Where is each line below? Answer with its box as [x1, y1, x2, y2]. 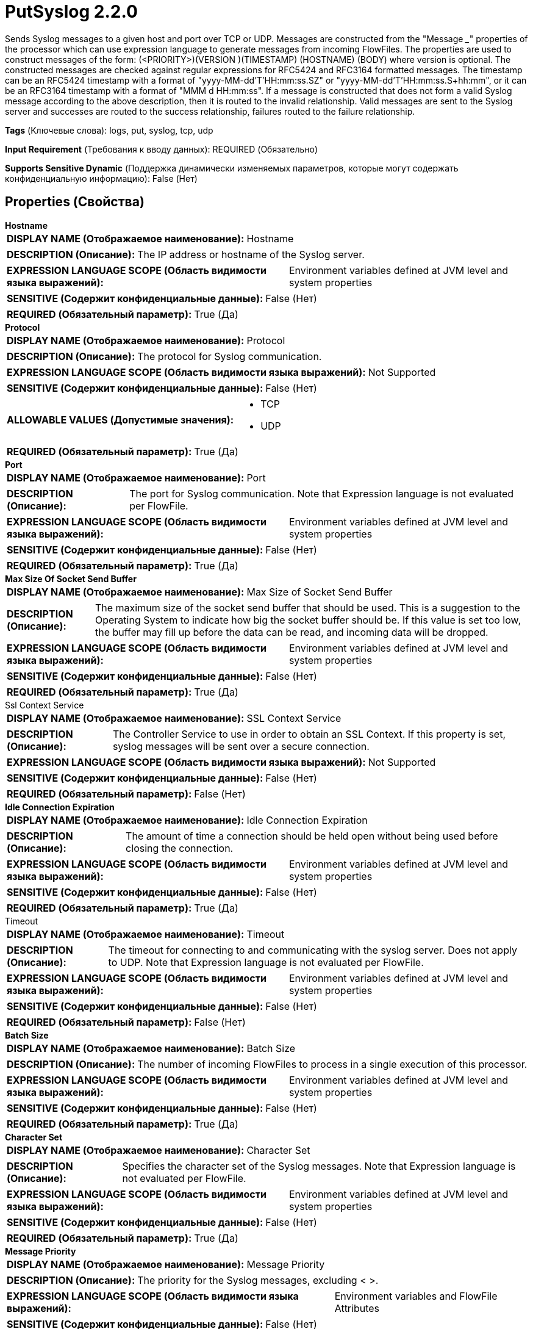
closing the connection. [126, 841, 234, 854]
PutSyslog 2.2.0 [5, 1, 138, 22]
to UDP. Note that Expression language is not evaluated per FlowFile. [108, 956, 424, 968]
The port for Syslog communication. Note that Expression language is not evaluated [129, 487, 514, 500]
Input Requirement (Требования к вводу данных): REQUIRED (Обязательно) [5, 143, 318, 154]
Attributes [334, 1302, 380, 1314]
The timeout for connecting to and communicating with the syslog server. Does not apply [108, 943, 517, 956]
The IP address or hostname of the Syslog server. [137, 248, 365, 261]
